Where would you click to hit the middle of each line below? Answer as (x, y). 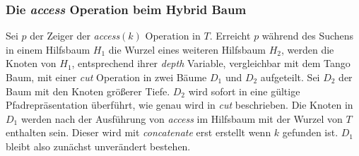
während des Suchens (308, 36)
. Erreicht (230, 36)
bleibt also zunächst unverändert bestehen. (98, 146)
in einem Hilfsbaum (48, 49)
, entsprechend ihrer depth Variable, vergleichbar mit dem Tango (211, 63)
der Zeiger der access (75, 36)
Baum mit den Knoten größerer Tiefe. (88, 91)
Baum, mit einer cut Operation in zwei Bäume (106, 77)
